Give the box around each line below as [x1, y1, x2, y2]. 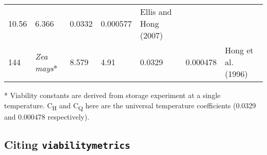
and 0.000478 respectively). [4, 111, 89, 122]
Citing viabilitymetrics [4, 136, 130, 152]
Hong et [224, 44, 254, 56]
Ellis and [140, 6, 172, 17]
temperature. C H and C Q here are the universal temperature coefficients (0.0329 [4, 100, 256, 112]
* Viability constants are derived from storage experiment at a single [4, 90, 221, 100]
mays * [35, 62, 58, 74]
